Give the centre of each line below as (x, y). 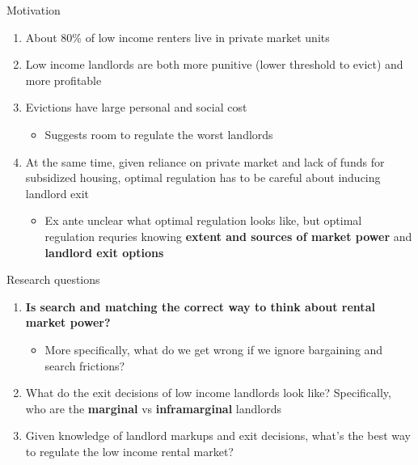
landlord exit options (104, 252)
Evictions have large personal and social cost (136, 107)
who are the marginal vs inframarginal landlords (153, 408)
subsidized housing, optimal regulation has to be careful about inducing (203, 178)
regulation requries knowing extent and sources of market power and (228, 236)
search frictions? (85, 365)
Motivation (34, 10)
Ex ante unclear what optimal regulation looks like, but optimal (203, 220)
